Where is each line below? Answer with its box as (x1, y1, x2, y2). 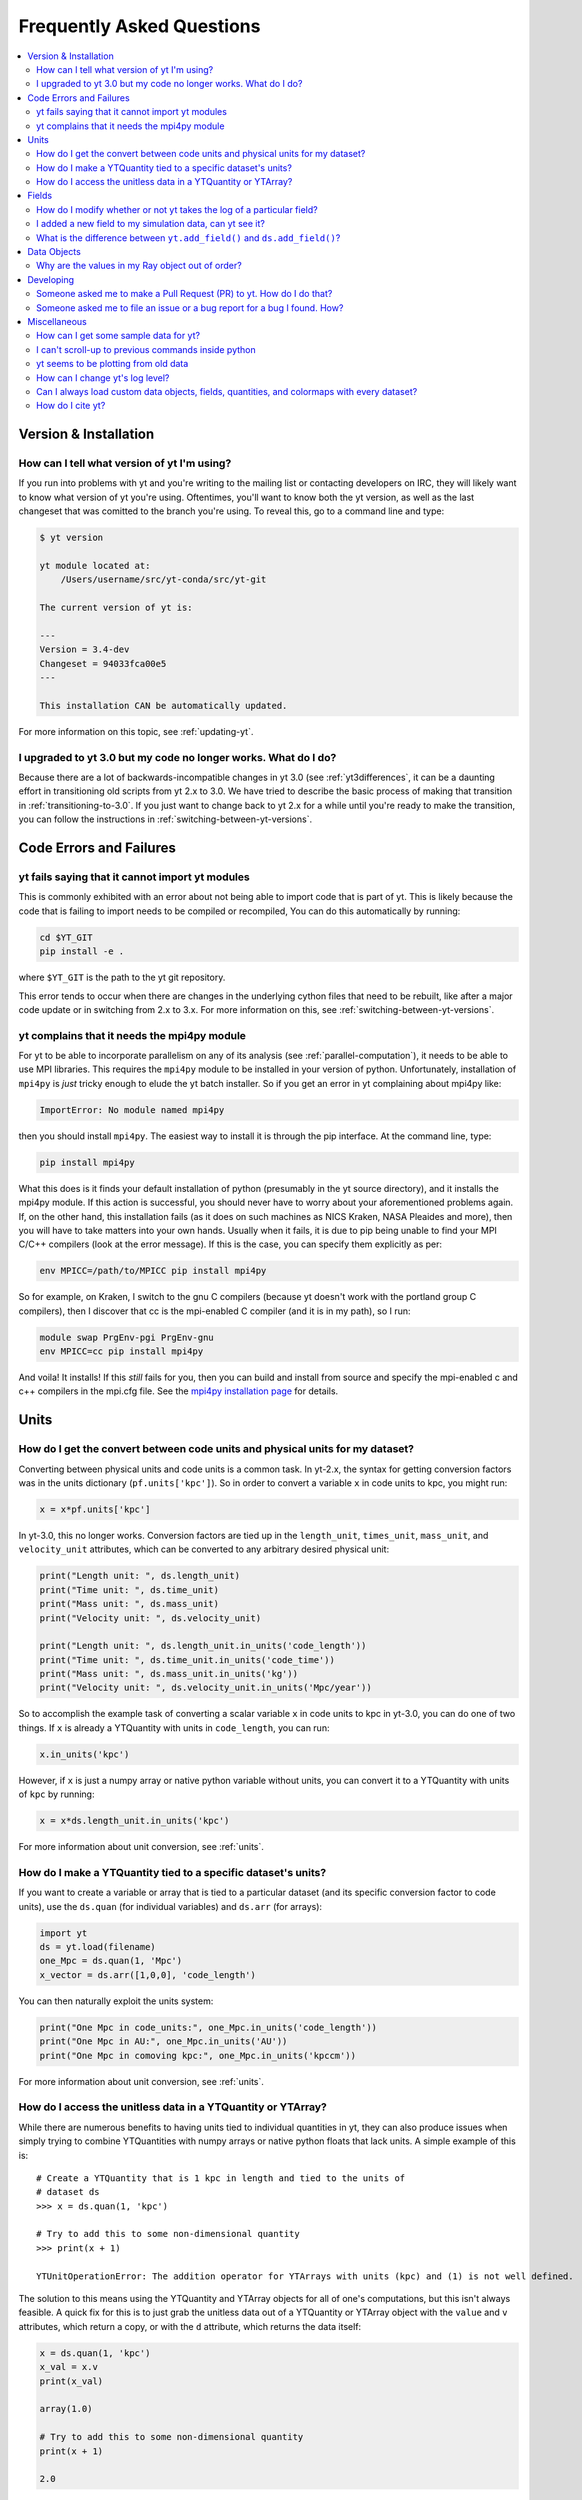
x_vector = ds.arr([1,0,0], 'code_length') (39, 1969, 257, 1980)
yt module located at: (39, 560, 151, 572)
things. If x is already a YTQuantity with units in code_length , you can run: (18, 1721, 330, 1734)
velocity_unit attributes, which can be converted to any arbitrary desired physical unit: (18, 1543, 390, 1555)
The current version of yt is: (39, 602, 194, 614)
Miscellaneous (27, 315, 87, 327)
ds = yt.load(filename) (39, 1941, 157, 1953)
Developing (27, 273, 75, 285)
